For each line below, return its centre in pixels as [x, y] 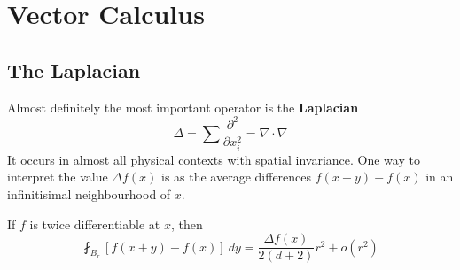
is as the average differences [237, 177]
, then [187, 224]
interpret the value [58, 177]
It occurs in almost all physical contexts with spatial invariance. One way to [214, 159]
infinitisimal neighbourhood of [89, 194]
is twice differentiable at [95, 224]
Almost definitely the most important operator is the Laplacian [183, 107]
